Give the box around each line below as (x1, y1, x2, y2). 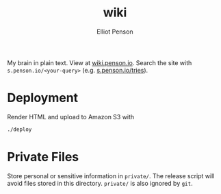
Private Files (7, 149, 79, 165)
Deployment (7, 90, 79, 106)
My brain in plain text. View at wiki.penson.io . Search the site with (7, 58, 192, 66)
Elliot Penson (96, 27, 133, 36)
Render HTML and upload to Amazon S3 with (7, 112, 135, 121)
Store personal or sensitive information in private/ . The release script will (7, 171, 215, 180)
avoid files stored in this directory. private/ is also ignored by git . (7, 179, 193, 187)
